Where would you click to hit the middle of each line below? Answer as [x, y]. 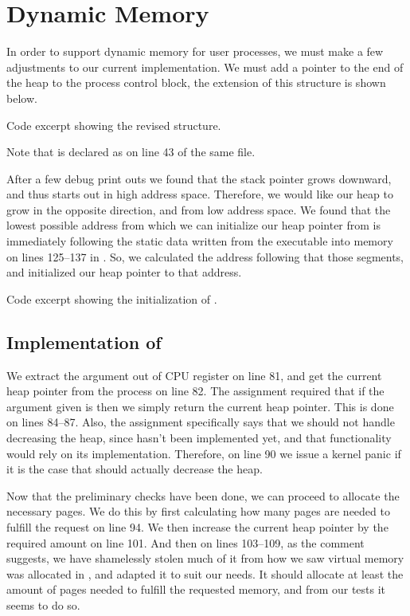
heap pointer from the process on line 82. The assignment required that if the [195, 391]
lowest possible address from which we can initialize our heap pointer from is [194, 225]
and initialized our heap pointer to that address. [124, 272]
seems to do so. [43, 604]
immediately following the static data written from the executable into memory [200, 241]
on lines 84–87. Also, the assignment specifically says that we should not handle [201, 422]
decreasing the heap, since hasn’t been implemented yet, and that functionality [199, 438]
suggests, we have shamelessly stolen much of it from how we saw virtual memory [205, 558]
